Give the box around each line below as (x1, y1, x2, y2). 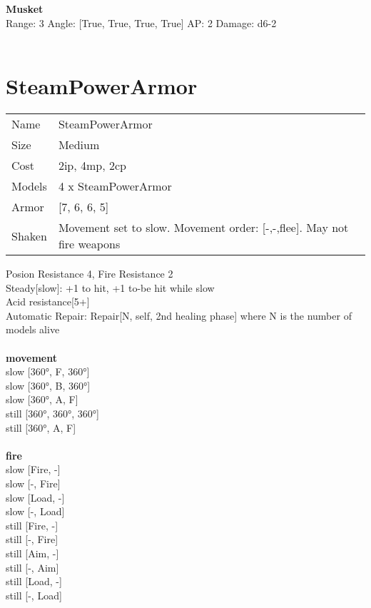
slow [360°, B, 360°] (6, 378, 91, 392)
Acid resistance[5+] (6, 294, 90, 309)
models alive (6, 322, 60, 337)
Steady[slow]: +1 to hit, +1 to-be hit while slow (6, 280, 215, 295)
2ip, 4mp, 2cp (58, 157, 126, 174)
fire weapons (58, 235, 121, 253)
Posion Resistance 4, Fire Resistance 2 (6, 266, 173, 281)
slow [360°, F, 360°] (6, 364, 90, 379)
